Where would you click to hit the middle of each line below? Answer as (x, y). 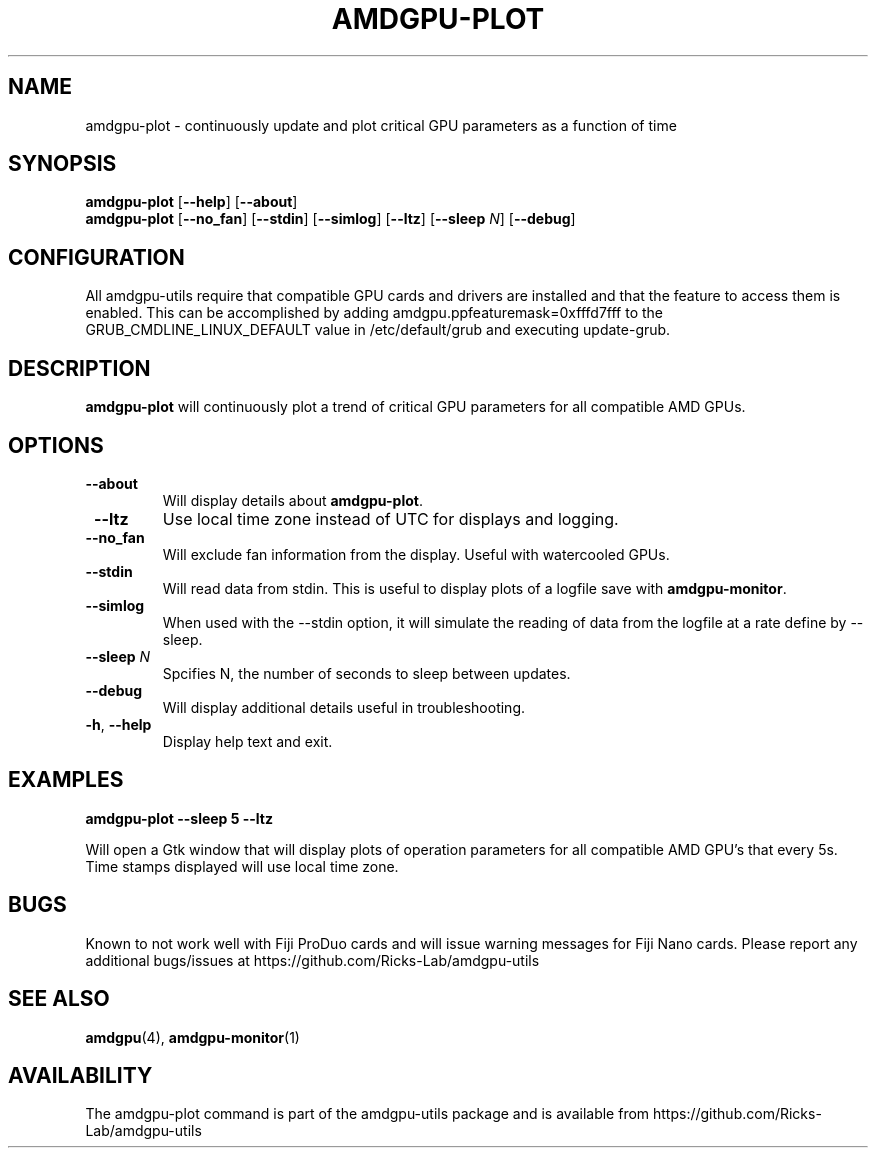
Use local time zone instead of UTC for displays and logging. (390, 518)
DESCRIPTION (79, 368)
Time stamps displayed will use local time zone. (242, 866)
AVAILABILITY (80, 1075)
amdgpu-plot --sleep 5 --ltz (179, 818)
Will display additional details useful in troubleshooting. (344, 707)
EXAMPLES (66, 780)
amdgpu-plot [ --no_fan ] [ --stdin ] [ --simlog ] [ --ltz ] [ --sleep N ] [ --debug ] (330, 219)
